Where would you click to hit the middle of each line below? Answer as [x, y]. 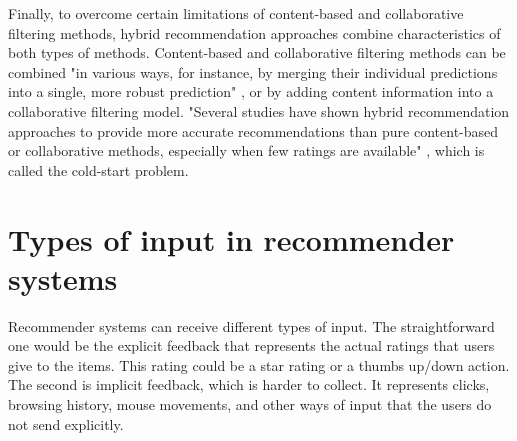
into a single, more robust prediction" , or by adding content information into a [251, 91]
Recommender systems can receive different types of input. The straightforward [251, 325]
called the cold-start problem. [98, 169]
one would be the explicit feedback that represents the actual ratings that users [251, 345]
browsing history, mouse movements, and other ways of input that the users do [250, 404]
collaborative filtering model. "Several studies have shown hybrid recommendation [259, 110]
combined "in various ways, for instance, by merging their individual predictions [253, 71]
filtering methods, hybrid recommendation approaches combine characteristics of [254, 32]
